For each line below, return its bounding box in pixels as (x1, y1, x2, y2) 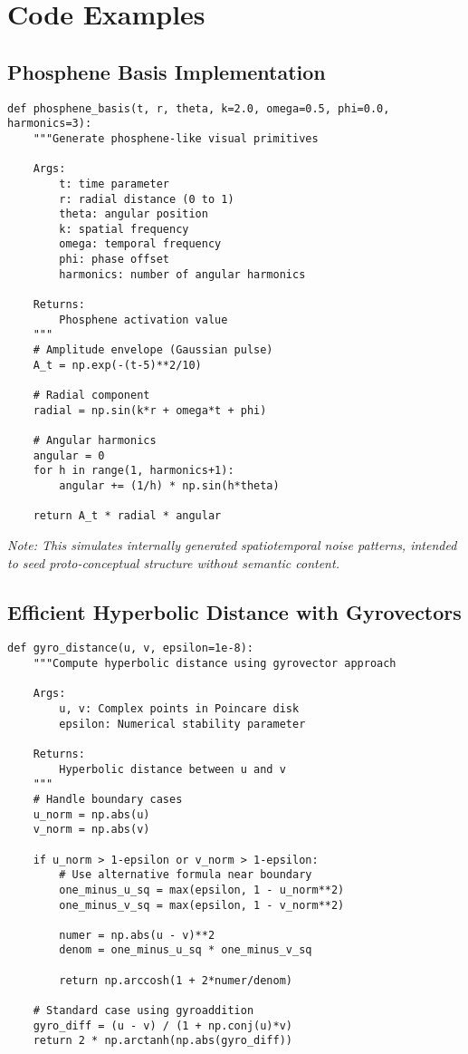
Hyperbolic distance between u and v (59, 762, 286, 776)
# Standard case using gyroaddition (33, 1004, 254, 1018)
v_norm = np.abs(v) (33, 823, 150, 836)
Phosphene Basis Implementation (7, 57, 326, 85)
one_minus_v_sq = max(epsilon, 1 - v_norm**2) (59, 898, 345, 912)
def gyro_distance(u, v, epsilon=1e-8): (7, 642, 254, 655)
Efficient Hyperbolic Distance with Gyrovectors (7, 597, 462, 625)
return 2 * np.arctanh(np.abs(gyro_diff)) (33, 1034, 292, 1048)
